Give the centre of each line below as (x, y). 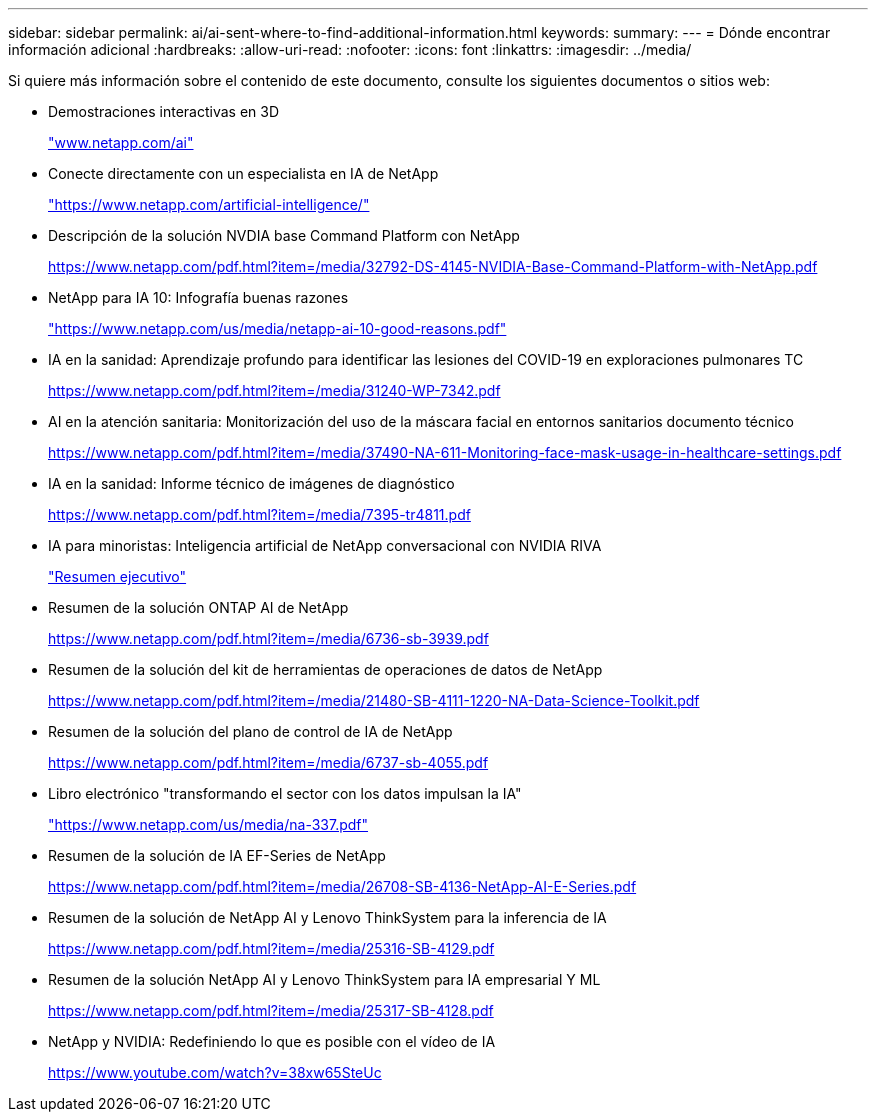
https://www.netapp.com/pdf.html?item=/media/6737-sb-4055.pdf (268, 762)
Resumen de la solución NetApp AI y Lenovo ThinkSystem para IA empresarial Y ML (324, 979)
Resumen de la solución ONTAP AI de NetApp (198, 607)
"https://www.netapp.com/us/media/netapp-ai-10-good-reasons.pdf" (277, 328)
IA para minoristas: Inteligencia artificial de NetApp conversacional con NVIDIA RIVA (325, 545)
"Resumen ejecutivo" (117, 576)
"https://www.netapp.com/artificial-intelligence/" (209, 204)
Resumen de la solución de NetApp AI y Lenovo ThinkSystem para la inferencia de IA (327, 917)
